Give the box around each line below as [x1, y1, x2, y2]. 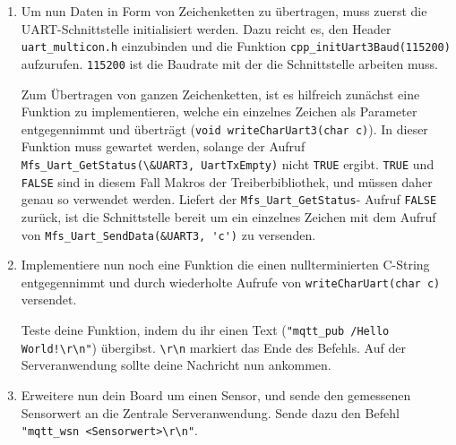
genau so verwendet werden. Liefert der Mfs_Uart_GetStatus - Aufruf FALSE [21, 190, 437, 209]
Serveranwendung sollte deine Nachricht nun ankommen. [21, 355, 331, 374]
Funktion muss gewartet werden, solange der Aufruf [21, 137, 305, 156]
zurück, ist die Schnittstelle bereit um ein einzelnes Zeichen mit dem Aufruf [21, 207, 436, 226]
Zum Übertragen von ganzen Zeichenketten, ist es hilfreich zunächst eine [21, 84, 420, 103]
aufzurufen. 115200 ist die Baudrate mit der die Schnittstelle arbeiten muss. [21, 54, 438, 73]
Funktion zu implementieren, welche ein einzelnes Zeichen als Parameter [21, 102, 417, 121]
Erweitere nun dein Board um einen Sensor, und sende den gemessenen [21, 385, 411, 404]
